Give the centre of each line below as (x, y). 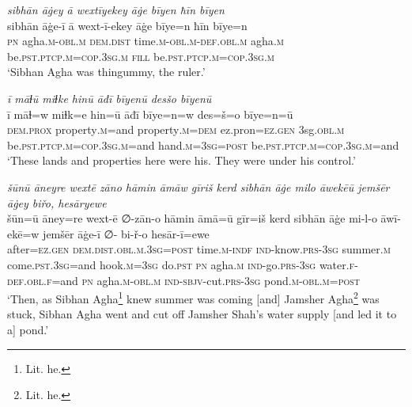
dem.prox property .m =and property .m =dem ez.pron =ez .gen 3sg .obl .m (176, 129)
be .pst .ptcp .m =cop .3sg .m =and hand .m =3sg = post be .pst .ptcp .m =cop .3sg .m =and (203, 145)
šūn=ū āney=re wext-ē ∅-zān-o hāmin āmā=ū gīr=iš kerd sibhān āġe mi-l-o (192, 218)
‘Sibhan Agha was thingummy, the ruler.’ (106, 72)
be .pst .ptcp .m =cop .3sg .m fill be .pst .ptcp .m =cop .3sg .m (141, 56)
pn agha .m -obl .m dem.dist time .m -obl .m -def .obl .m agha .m (146, 41)
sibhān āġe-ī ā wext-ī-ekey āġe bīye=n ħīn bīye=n (127, 25)
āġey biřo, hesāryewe (57, 202)
